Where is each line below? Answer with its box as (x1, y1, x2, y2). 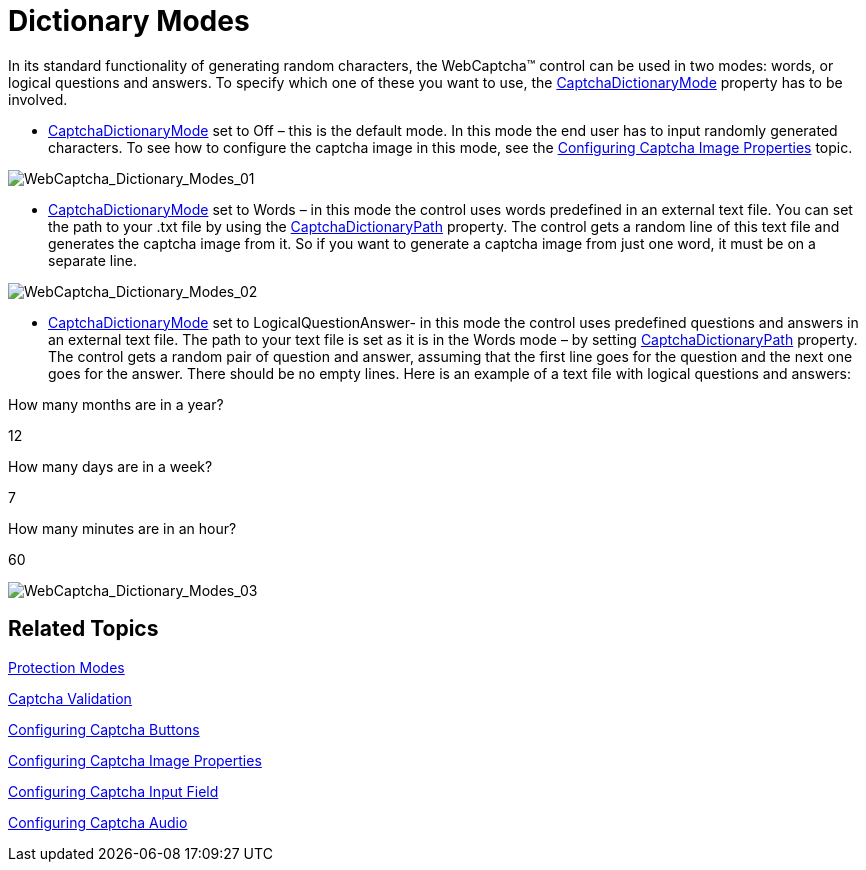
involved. (8, 90, 68, 108)
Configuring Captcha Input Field (8, 782, 219, 800)
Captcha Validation (8, 689, 132, 707)
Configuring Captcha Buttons (8, 720, 200, 738)
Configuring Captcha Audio (8, 813, 188, 831)
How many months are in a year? (8, 395, 224, 413)
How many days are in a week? (8, 457, 213, 475)
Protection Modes (8, 658, 125, 676)
